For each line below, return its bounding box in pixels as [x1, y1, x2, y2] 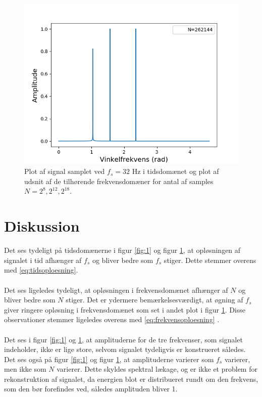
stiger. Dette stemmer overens [164, 254, 256, 265]
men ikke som [4, 364, 46, 374]
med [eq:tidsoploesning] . [4, 264, 78, 275]
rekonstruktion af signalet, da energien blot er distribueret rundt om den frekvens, [4, 373, 258, 384]
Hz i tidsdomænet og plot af [132, 166, 219, 177]
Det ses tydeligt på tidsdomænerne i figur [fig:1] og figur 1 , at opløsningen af [4, 245, 241, 255]
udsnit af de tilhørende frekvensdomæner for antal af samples [24, 175, 214, 186]
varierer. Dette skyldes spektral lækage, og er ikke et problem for [57, 364, 257, 374]
